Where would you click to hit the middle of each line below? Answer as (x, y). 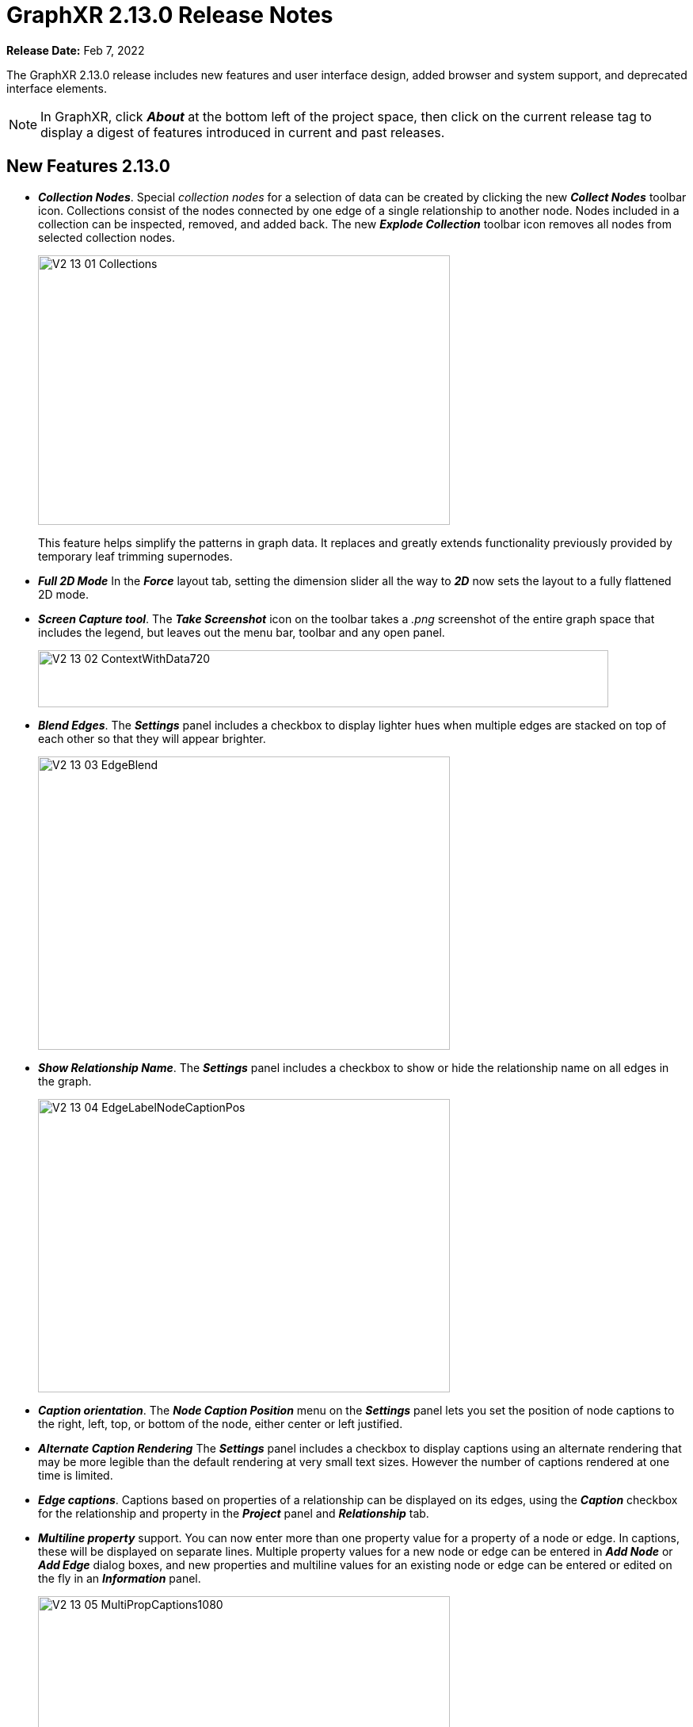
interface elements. (57, 88)
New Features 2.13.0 (88, 167)
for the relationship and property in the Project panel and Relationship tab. (234, 1513)
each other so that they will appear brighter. (152, 738)
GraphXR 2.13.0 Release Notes (170, 15)
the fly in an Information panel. (120, 1578)
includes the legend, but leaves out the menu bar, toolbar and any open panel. (242, 632)
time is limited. (76, 1475)
